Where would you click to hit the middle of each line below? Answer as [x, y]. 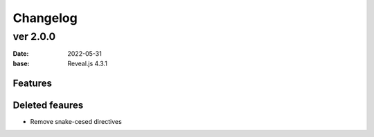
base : [21, 63]
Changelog [45, 18]
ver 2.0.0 [34, 36]
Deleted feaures [48, 105]
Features [32, 83]
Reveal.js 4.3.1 [87, 63]
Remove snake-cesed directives [76, 121]
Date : [21, 54]
